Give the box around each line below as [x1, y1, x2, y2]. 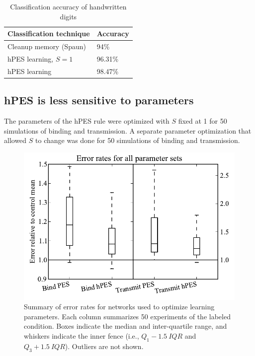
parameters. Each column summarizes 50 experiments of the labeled [24, 311, 231, 321]
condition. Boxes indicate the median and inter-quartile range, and [24, 321, 227, 331]
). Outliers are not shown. [65, 341, 144, 351]
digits [60, 11, 77, 21]
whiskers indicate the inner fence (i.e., [24, 330, 139, 341]
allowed [4, 135, 27, 145]
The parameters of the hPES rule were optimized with [4, 116, 170, 126]
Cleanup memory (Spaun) [7, 41, 86, 52]
